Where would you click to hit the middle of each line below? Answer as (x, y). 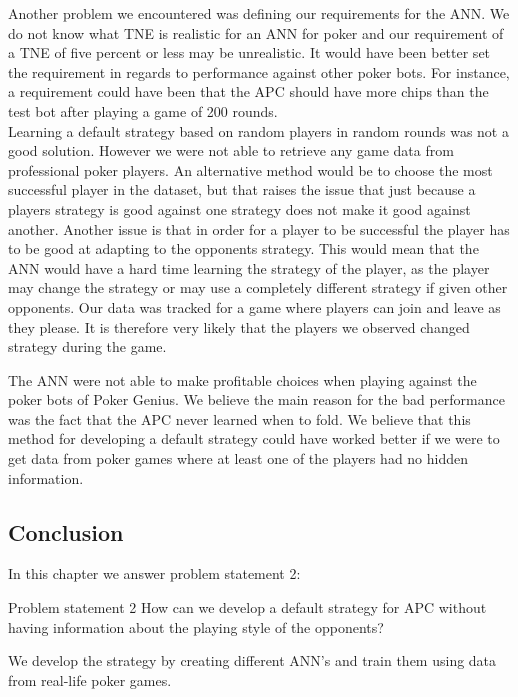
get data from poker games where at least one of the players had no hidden (238, 458)
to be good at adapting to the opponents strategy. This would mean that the (243, 248)
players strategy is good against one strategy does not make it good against (239, 208)
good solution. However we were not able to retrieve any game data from (231, 150)
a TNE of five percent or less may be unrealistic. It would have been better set (249, 52)
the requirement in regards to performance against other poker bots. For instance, (259, 71)
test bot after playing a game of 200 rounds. (143, 110)
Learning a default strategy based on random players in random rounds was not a (258, 130)
